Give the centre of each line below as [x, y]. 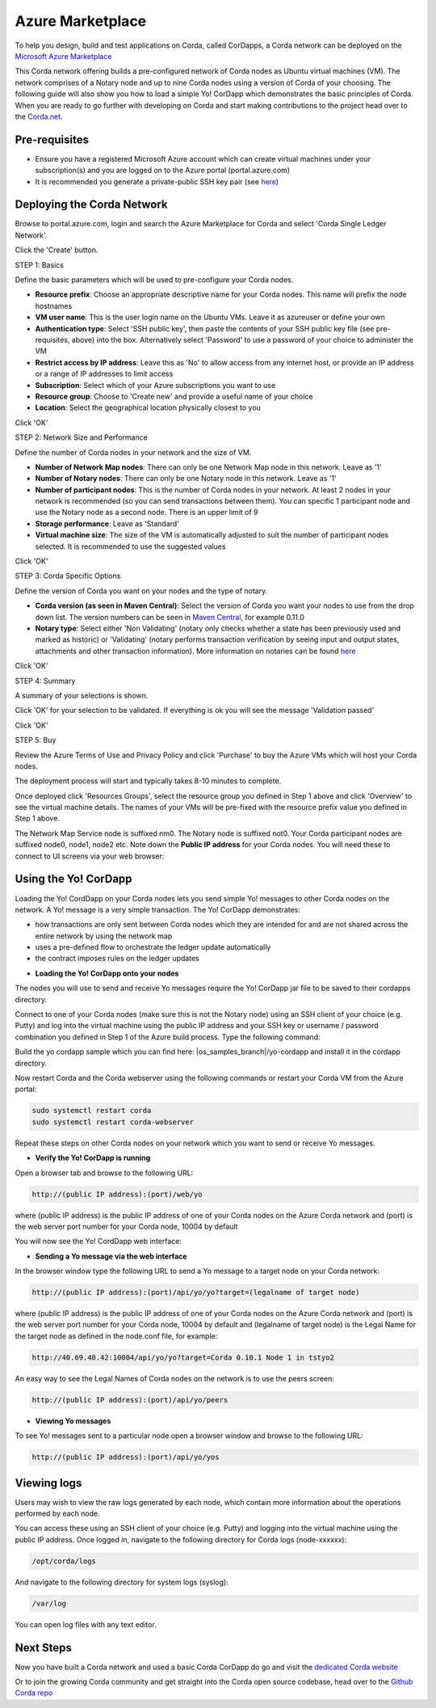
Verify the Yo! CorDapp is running [93, 1158]
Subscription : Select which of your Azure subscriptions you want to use [155, 385]
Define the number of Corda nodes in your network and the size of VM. [133, 452]
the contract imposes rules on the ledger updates [117, 959]
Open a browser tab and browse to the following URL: [104, 1173]
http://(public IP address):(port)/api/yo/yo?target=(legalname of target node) [196, 1293]
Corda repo [34, 1693]
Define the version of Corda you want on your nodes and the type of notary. [141, 591]
